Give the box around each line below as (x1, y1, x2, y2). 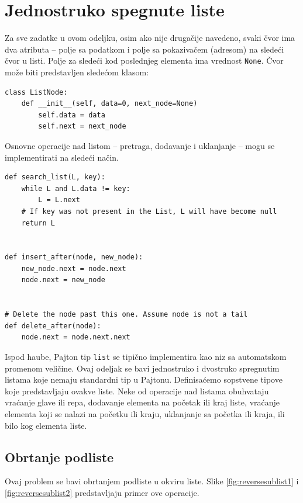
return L (21, 218, 55, 227)
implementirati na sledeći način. (5, 151, 119, 163)
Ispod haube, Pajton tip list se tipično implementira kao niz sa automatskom (5, 351, 287, 363)
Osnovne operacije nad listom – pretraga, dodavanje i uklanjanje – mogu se (5, 139, 275, 151)
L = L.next (38, 196, 80, 204)
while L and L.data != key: (21, 184, 130, 193)
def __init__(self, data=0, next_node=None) (21, 99, 198, 108)
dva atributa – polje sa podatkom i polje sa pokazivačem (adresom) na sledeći (5, 43, 284, 55)
